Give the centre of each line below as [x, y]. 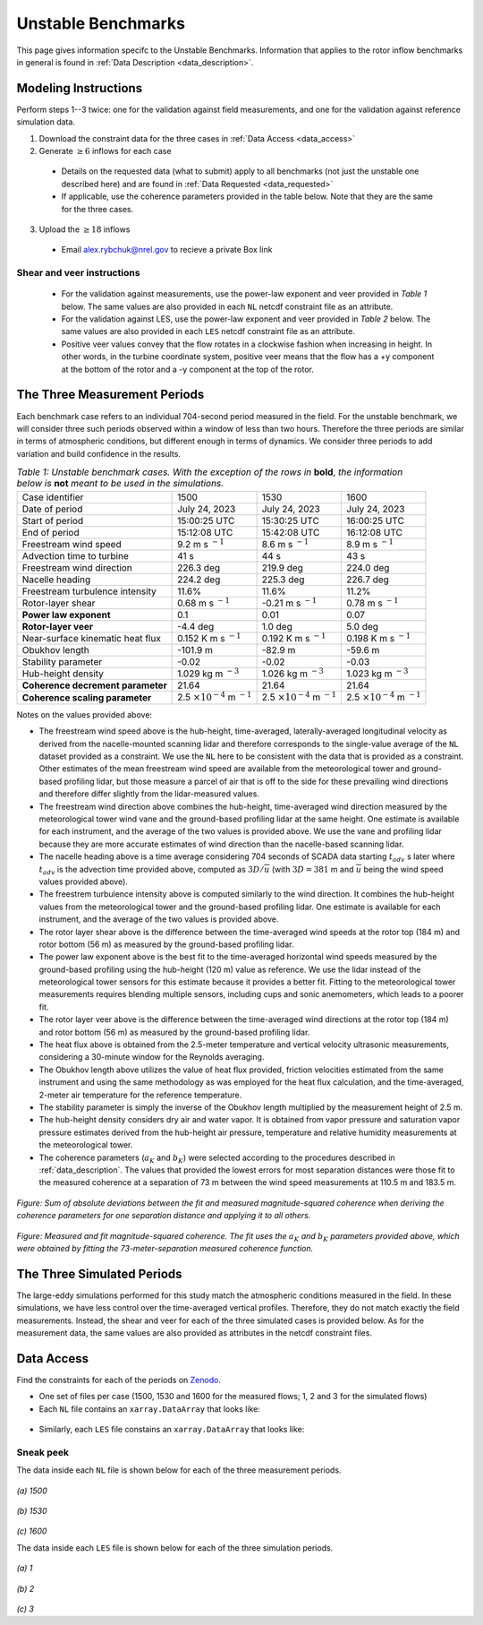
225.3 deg [283, 580]
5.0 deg [362, 626]
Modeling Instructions [80, 88]
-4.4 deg [196, 626]
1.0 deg [277, 626]
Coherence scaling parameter [87, 697]
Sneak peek [42, 1452]
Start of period [53, 520]
